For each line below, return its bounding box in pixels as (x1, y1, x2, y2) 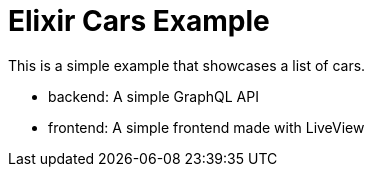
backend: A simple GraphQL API (48, 87, 259, 105)
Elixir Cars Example (8, 4, 270, 38)
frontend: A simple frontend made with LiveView (48, 118, 365, 136)
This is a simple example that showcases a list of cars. (8, 56, 366, 74)
